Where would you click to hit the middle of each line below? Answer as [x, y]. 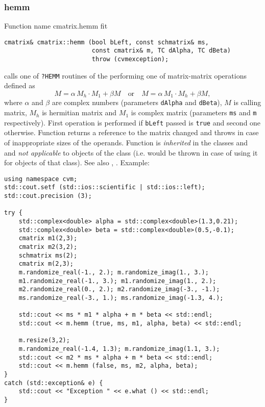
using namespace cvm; [41, 179]
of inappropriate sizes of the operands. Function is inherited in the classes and [126, 143]
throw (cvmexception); [130, 59]
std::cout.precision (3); [48, 196]
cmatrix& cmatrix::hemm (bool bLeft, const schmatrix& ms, [106, 42]
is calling [247, 102]
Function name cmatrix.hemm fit [56, 26]
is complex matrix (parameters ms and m [194, 112]
